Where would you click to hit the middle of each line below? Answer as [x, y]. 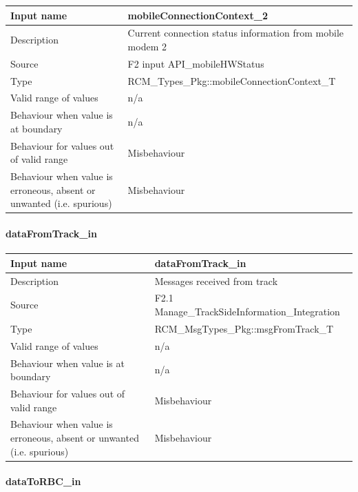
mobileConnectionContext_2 [198, 15]
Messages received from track [216, 281]
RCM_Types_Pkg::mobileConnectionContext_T [232, 80]
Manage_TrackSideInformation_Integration [247, 312]
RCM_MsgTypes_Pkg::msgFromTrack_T [244, 328]
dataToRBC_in [43, 481]
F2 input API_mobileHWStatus [196, 63]
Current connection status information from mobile [235, 33]
